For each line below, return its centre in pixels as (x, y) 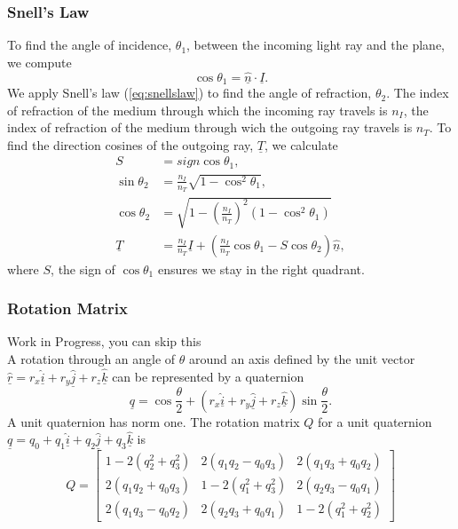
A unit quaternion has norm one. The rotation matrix (154, 421)
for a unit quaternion (375, 421)
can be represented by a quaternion (208, 376)
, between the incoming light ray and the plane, (316, 45)
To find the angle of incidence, (90, 45)
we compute (39, 62)
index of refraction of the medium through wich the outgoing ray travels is (210, 127)
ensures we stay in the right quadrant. (261, 268)
